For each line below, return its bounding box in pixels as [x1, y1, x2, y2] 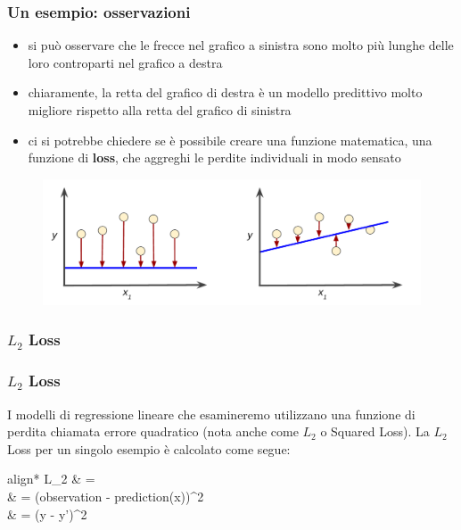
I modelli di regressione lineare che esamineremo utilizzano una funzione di [7, 404, 416, 423]
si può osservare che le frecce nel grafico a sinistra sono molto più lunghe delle [28, 36, 454, 54]
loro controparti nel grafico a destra [28, 53, 223, 71]
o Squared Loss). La [320, 422, 430, 441]
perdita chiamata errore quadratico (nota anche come [7, 422, 299, 441]
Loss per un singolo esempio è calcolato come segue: [7, 439, 291, 458]
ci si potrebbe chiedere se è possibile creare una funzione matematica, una [28, 130, 432, 149]
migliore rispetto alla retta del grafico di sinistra [28, 101, 292, 119]
